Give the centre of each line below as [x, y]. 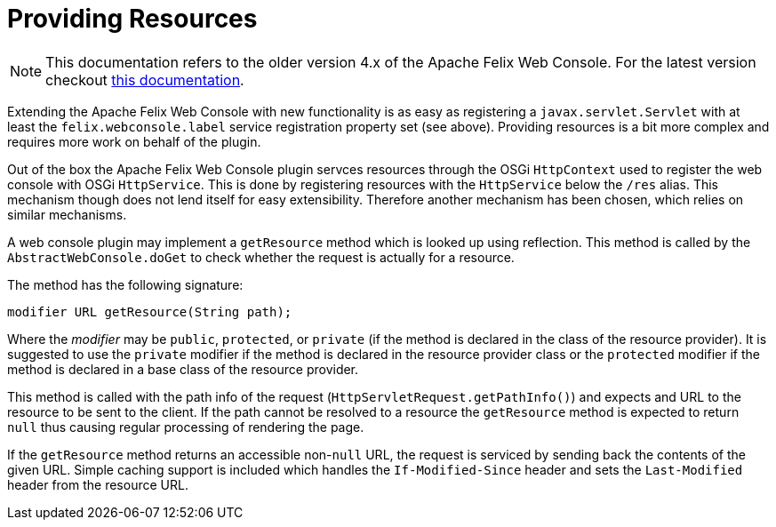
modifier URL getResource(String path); [150, 311]
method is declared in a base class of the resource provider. [183, 369]
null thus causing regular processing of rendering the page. [186, 427]
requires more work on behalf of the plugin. [134, 141]
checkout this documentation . [145, 80]
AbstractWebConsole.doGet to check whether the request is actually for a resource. [261, 257]
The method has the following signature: [125, 284]
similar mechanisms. [67, 214]
